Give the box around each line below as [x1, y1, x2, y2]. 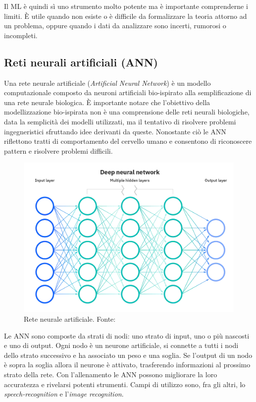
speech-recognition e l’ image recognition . [4, 389, 124, 399]
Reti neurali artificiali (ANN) [4, 54, 158, 69]
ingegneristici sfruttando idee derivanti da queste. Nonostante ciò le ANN [4, 126, 226, 136]
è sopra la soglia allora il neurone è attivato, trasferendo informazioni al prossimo [4, 359, 251, 370]
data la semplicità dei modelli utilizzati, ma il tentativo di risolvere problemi [4, 116, 236, 126]
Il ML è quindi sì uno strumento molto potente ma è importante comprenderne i [4, 1, 248, 11]
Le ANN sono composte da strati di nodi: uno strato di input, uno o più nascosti [4, 330, 250, 341]
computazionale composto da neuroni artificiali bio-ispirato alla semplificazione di [4, 87, 252, 98]
